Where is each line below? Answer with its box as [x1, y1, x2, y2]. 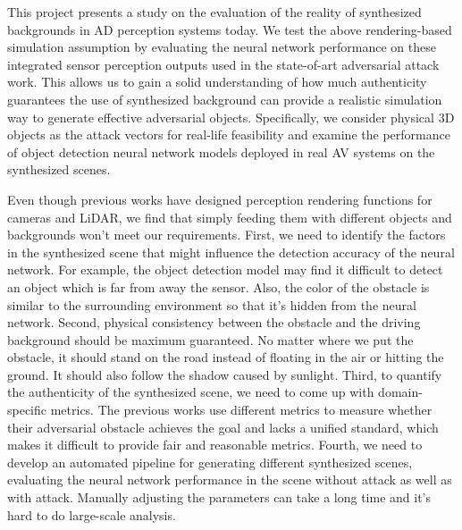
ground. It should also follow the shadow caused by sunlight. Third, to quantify [7, 365, 442, 383]
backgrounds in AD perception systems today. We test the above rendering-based [7, 20, 452, 38]
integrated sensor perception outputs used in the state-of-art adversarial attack [7, 55, 440, 73]
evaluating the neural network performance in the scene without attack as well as [7, 470, 452, 489]
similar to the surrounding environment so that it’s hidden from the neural [7, 295, 416, 314]
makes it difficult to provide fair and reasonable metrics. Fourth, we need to [7, 435, 423, 454]
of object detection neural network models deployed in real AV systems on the [7, 142, 435, 161]
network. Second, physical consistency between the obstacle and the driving [7, 313, 421, 332]
